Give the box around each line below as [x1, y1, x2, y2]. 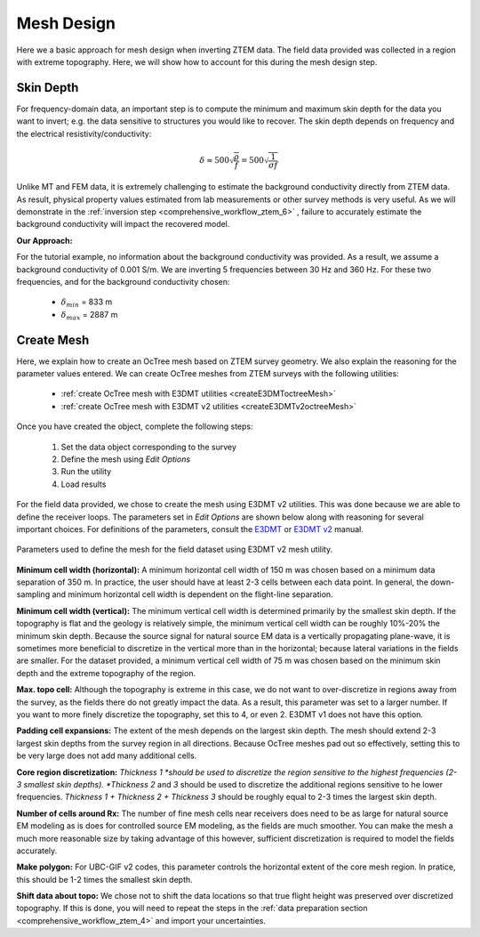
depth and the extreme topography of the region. [16, 667, 196, 678]
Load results [60, 479, 107, 489]
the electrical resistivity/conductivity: [16, 128, 152, 139]
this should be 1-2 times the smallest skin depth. [16, 874, 193, 884]
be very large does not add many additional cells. [16, 750, 197, 761]
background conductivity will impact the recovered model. [16, 219, 230, 230]
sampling [16, 589, 51, 600]
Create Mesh [16, 332, 90, 347]
